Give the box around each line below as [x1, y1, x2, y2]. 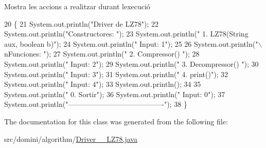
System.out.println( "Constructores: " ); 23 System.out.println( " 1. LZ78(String [4, 28, 249, 39]
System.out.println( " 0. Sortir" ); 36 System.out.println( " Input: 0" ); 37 [4, 88, 225, 99]
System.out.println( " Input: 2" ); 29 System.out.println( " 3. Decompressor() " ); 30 [4, 58, 259, 69]
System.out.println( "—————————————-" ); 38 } [4, 99, 187, 109]
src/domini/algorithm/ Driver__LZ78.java [4, 133, 137, 144]
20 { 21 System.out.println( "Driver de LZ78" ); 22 [4, 18, 159, 29]
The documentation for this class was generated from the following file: [4, 116, 228, 126]
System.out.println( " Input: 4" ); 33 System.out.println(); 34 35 [4, 79, 201, 89]
